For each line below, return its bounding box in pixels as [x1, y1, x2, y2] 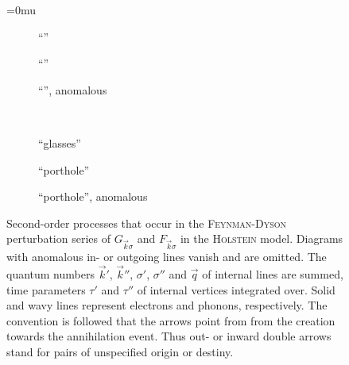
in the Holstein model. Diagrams [180, 230, 343, 247]
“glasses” [38, 134, 81, 151]
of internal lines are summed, [202, 265, 343, 282]
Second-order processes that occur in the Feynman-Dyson [6, 214, 286, 231]
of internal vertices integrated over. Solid [137, 281, 335, 298]
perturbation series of [6, 230, 111, 247]
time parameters [6, 281, 86, 298]
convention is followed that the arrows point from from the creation [6, 312, 335, 328]
